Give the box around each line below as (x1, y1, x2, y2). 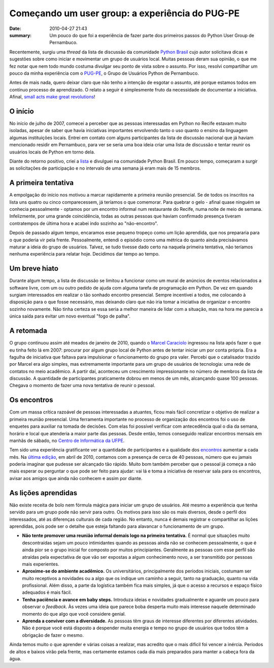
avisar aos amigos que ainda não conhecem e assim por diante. (9, 475, 143, 481)
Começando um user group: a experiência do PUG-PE (9, 8, 240, 19)
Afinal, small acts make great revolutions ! (9, 94, 96, 100)
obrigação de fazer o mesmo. (22, 632, 84, 638)
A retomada (9, 327, 48, 335)
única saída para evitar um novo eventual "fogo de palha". (9, 313, 130, 320)
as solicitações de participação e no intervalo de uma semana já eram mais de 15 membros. (9, 165, 201, 171)
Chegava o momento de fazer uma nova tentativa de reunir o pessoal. (9, 383, 156, 389)
